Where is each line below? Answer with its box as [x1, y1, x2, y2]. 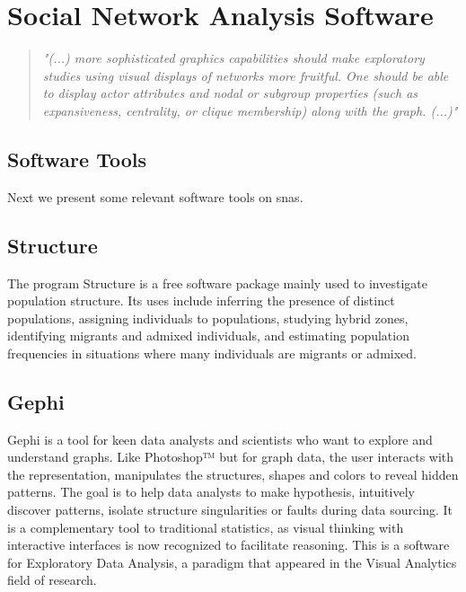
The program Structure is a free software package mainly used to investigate [7, 273, 427, 292]
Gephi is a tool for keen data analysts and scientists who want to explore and [7, 429, 433, 448]
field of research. [7, 570, 97, 589]
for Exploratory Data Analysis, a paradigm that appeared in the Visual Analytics [7, 552, 457, 571]
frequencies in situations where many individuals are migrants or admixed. [7, 343, 417, 362]
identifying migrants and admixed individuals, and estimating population [7, 326, 409, 345]
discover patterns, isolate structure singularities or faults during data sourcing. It [7, 500, 453, 519]
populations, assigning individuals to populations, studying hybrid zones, [7, 308, 409, 327]
